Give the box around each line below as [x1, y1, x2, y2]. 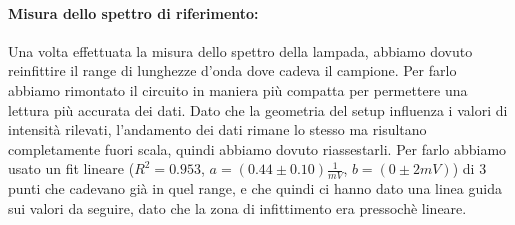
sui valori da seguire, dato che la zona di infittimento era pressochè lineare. [8, 197, 467, 218]
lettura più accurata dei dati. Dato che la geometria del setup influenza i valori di [8, 99, 508, 120]
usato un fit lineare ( [8, 158, 135, 179]
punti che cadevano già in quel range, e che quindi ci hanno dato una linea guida [8, 178, 502, 199]
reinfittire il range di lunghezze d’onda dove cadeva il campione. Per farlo [8, 60, 457, 81]
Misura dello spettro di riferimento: [8, 2, 259, 23]
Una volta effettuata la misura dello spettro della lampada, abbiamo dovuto [8, 40, 473, 61]
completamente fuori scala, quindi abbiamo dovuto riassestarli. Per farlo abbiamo [8, 138, 507, 159]
